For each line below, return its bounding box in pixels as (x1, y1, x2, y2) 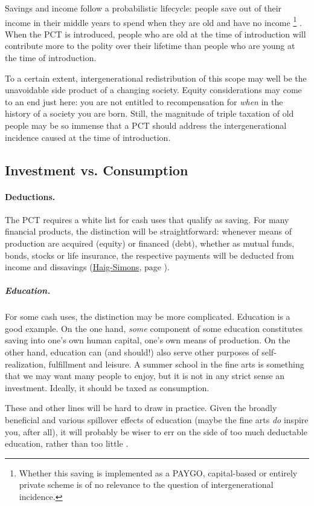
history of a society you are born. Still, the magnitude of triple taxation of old (5, 107, 294, 120)
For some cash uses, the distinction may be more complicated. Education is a (5, 310, 290, 323)
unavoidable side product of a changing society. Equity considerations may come (5, 83, 302, 96)
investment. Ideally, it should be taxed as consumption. (5, 381, 210, 394)
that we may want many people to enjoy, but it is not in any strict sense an (5, 369, 285, 382)
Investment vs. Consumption (5, 160, 188, 179)
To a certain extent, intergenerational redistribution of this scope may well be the (5, 71, 307, 84)
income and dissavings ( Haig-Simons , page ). (5, 261, 170, 273)
